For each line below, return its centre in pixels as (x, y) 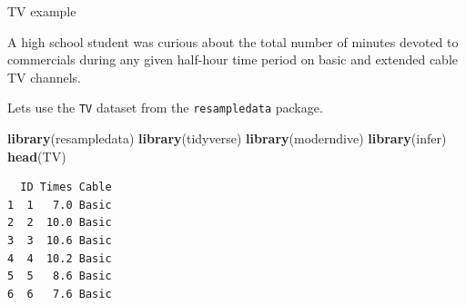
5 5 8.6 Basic (60, 276)
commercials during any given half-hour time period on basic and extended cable (233, 59)
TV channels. (44, 77)
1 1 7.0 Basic (60, 205)
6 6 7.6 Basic (60, 294)
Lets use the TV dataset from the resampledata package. (165, 108)
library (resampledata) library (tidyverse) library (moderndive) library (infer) (227, 138)
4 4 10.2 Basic (60, 258)
